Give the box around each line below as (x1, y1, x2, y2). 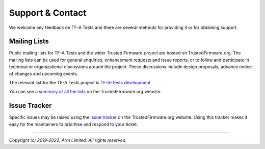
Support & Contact (9, 7, 87, 18)
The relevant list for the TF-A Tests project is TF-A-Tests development (9, 80, 151, 86)
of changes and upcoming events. (9, 71, 79, 76)
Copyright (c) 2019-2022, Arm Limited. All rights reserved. (9, 137, 127, 143)
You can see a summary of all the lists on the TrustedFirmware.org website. (9, 89, 162, 95)
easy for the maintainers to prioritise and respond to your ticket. (9, 121, 138, 127)
